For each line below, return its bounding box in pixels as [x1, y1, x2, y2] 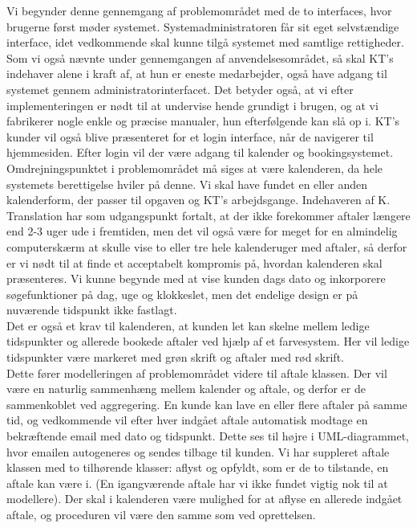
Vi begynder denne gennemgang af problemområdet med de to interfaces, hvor [6, 2, 392, 18]
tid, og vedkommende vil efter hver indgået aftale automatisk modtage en [6, 411, 368, 428]
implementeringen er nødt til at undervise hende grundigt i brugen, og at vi [6, 96, 379, 113]
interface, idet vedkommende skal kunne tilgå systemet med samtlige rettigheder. [6, 34, 404, 51]
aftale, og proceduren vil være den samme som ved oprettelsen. [6, 506, 316, 522]
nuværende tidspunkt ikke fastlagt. [6, 301, 177, 318]
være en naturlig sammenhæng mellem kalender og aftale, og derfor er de [6, 380, 366, 397]
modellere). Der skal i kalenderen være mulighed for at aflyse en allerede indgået [6, 490, 403, 507]
